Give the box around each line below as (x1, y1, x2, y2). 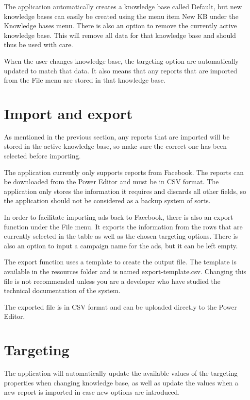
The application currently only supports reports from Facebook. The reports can (4, 167, 244, 177)
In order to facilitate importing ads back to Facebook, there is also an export (4, 212, 233, 222)
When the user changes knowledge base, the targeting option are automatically (4, 55, 239, 66)
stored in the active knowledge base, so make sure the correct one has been (4, 141, 227, 151)
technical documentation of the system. (4, 285, 121, 296)
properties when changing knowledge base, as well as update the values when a (4, 377, 239, 387)
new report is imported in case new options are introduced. (4, 387, 180, 397)
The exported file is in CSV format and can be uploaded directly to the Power (4, 301, 237, 312)
